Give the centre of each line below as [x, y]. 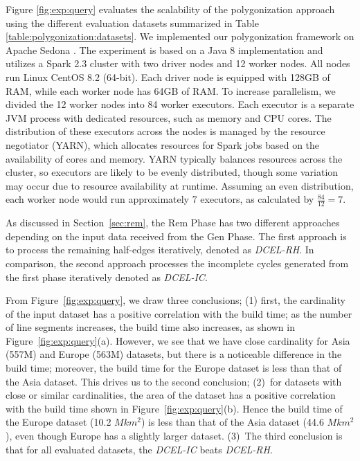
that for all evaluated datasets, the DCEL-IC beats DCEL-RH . [139, 449]
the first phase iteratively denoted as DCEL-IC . [107, 277]
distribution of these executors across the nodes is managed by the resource [165, 131]
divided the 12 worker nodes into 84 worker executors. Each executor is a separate [180, 104]
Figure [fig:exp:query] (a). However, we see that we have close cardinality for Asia [178, 340]
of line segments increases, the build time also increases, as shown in [150, 327]
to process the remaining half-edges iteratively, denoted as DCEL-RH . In [160, 250]
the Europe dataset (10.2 [58, 422]
